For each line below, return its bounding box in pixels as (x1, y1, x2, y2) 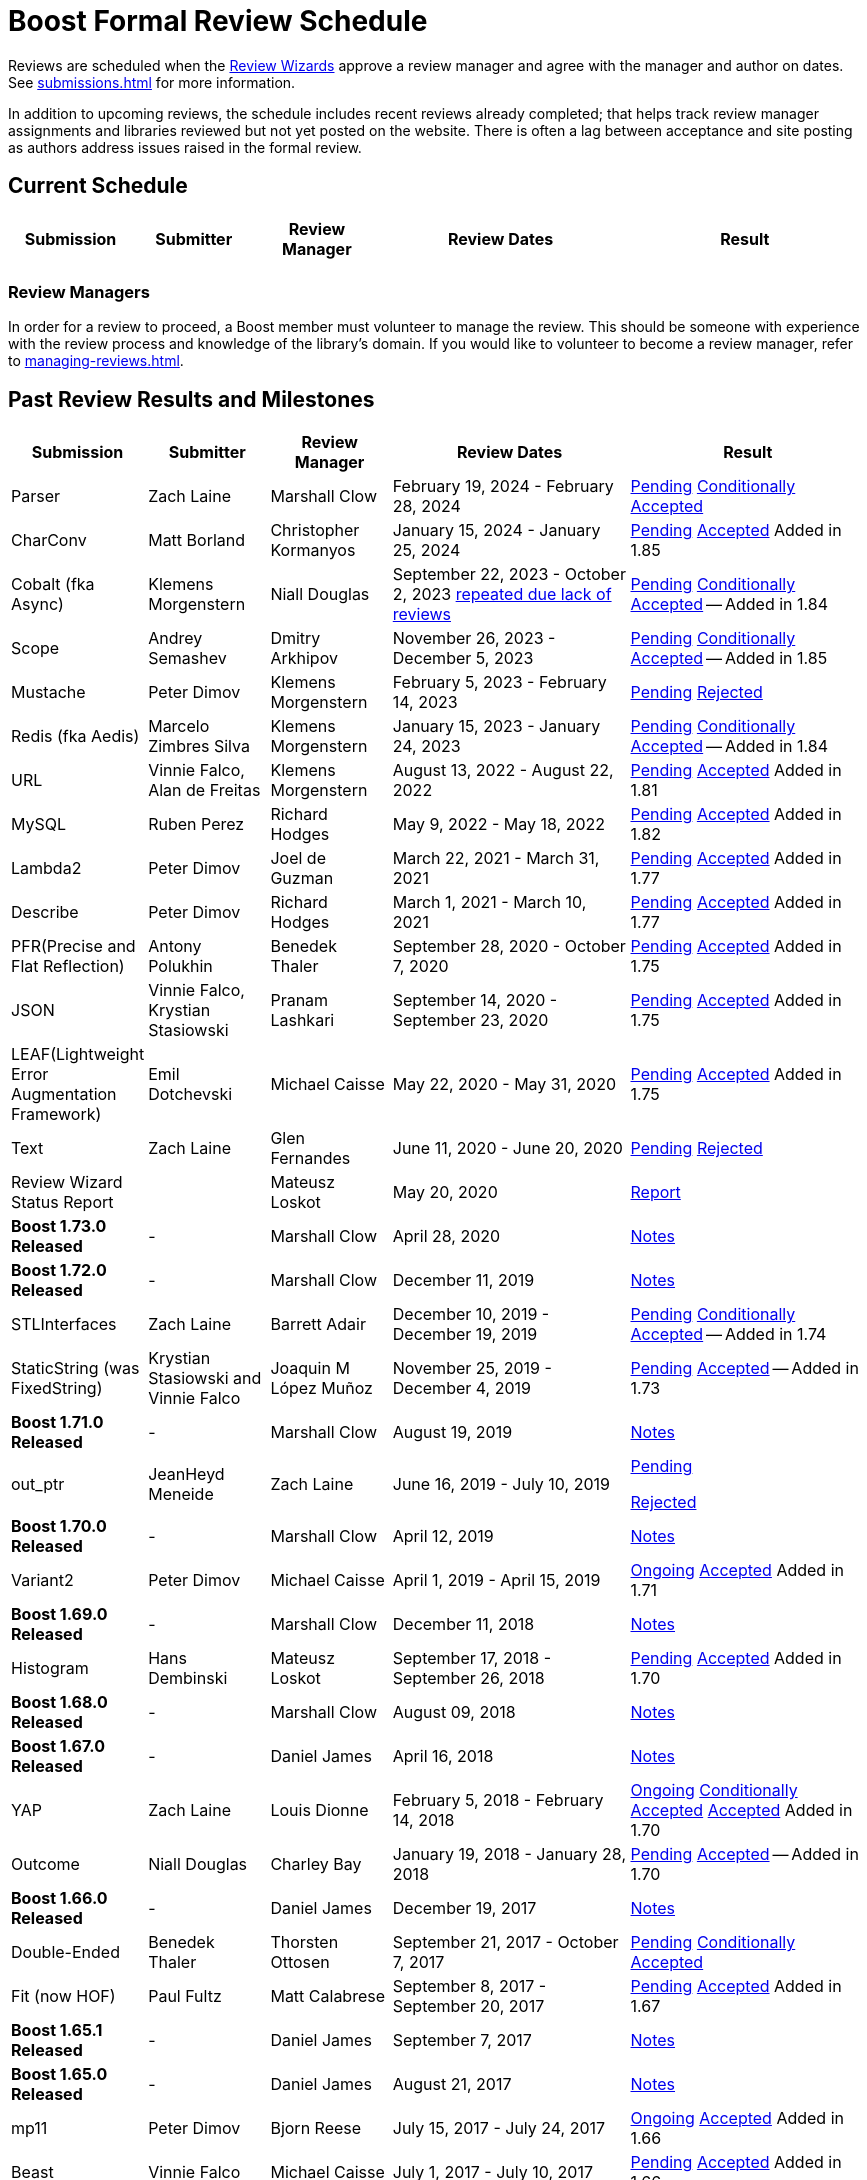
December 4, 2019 (392, 1378, 531, 1399)
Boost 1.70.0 (11, 1516, 107, 1537)
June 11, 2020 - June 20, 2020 (392, 1138, 623, 1159)
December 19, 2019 (392, 1324, 538, 1345)
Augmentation (11, 1084, 117, 1105)
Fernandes (270, 1148, 351, 1169)
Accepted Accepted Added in (630, 1800, 853, 1821)
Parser (11, 486, 61, 507)
